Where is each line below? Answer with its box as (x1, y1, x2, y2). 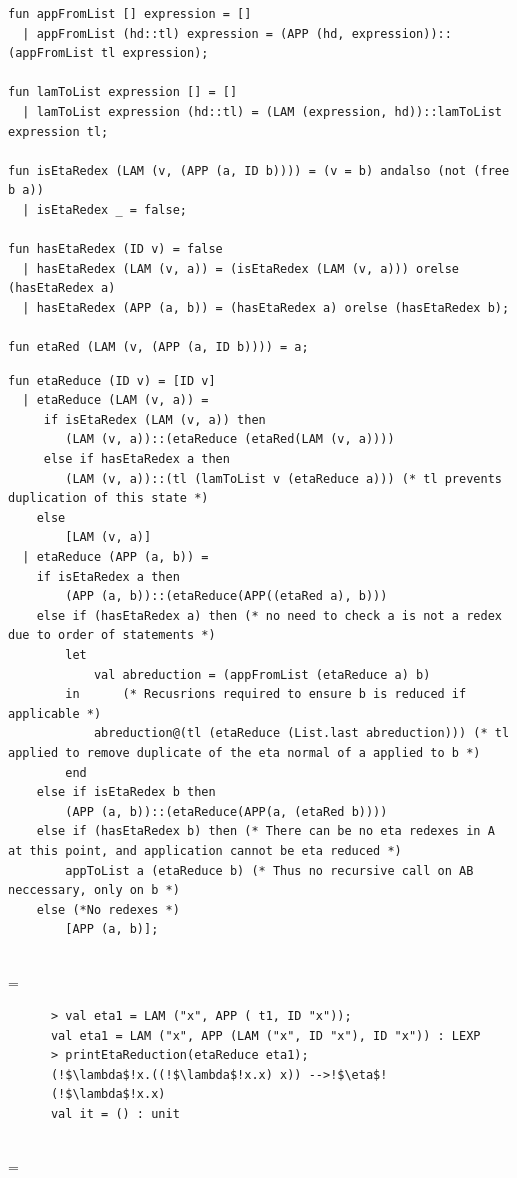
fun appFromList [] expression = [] (8, 7, 252, 21)
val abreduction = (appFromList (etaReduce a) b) (93, 667, 431, 682)
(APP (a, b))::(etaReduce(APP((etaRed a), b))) (65, 589, 388, 604)
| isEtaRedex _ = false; (22, 202, 187, 217)
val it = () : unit (50, 1107, 180, 1122)
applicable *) (8, 706, 102, 721)
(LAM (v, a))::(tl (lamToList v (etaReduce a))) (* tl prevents (65, 471, 502, 486)
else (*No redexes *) (36, 902, 180, 917)
